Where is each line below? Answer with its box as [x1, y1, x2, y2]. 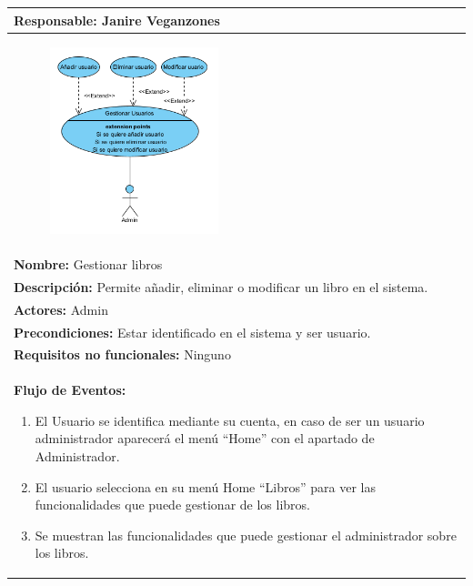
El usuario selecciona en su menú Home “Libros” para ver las [35, 477, 377, 496]
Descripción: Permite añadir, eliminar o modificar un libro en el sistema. [14, 277, 428, 296]
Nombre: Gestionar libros [14, 254, 163, 273]
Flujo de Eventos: [14, 380, 126, 399]
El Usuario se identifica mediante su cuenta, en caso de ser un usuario [35, 410, 425, 429]
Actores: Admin [14, 299, 108, 318]
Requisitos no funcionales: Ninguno [14, 345, 231, 364]
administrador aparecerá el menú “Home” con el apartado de [35, 429, 375, 448]
